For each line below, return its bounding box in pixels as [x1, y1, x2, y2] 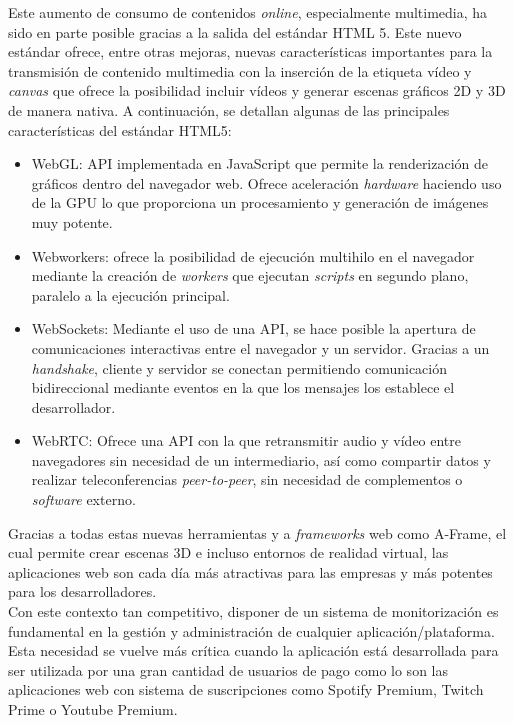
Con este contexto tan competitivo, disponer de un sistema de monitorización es [8, 601, 499, 622]
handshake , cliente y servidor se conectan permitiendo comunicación [31, 357, 448, 378]
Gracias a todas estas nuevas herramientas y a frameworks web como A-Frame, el [8, 522, 507, 543]
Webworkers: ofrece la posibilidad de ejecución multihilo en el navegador [31, 245, 475, 266]
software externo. [31, 489, 136, 510]
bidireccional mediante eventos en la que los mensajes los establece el [31, 377, 455, 398]
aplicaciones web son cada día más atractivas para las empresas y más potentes [8, 561, 493, 582]
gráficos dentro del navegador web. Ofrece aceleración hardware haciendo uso [31, 172, 502, 193]
